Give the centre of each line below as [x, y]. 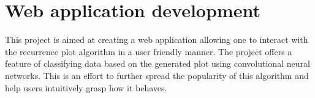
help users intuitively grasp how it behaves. [86, 87]
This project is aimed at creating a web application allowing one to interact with [157, 40]
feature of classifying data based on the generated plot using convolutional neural [157, 63]
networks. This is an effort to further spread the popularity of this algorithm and [157, 75]
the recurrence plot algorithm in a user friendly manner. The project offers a [149, 51]
